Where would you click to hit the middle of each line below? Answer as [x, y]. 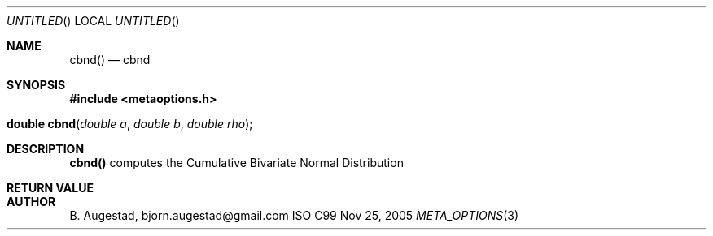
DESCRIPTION [46, 149]
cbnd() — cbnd [110, 60]
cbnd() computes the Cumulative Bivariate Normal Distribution [236, 163]
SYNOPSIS [36, 85]
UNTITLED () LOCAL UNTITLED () [93, 21]
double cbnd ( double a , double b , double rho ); [130, 124]
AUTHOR [31, 202]
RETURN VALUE [50, 188]
